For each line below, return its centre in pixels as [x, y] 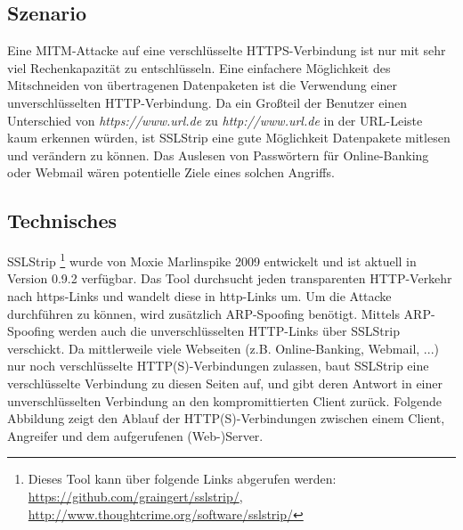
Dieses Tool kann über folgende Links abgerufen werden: [182, 479]
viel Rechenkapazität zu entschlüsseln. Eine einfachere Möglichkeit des [199, 67]
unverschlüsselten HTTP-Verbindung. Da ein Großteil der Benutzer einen [207, 102]
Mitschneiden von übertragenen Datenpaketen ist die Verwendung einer [203, 85]
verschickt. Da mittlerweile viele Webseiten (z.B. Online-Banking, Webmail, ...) [223, 348]
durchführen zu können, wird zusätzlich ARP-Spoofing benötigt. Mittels [203, 313]
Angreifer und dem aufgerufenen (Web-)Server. [135, 435]
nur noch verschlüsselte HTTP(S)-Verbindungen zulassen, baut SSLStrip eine [218, 366]
